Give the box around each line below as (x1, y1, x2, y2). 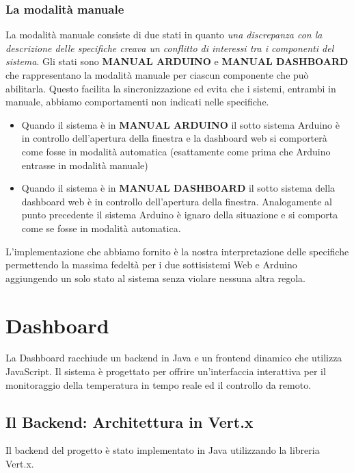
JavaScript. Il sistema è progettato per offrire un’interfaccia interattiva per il (5, 364, 326, 379)
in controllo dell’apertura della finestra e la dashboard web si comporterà (21, 131, 327, 145)
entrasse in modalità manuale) (21, 157, 148, 172)
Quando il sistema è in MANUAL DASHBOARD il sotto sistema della (21, 181, 336, 195)
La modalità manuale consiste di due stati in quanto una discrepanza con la (5, 27, 323, 42)
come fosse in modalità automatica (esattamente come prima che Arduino (21, 144, 331, 158)
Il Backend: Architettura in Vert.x (5, 411, 254, 432)
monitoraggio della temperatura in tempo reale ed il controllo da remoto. (5, 377, 312, 392)
